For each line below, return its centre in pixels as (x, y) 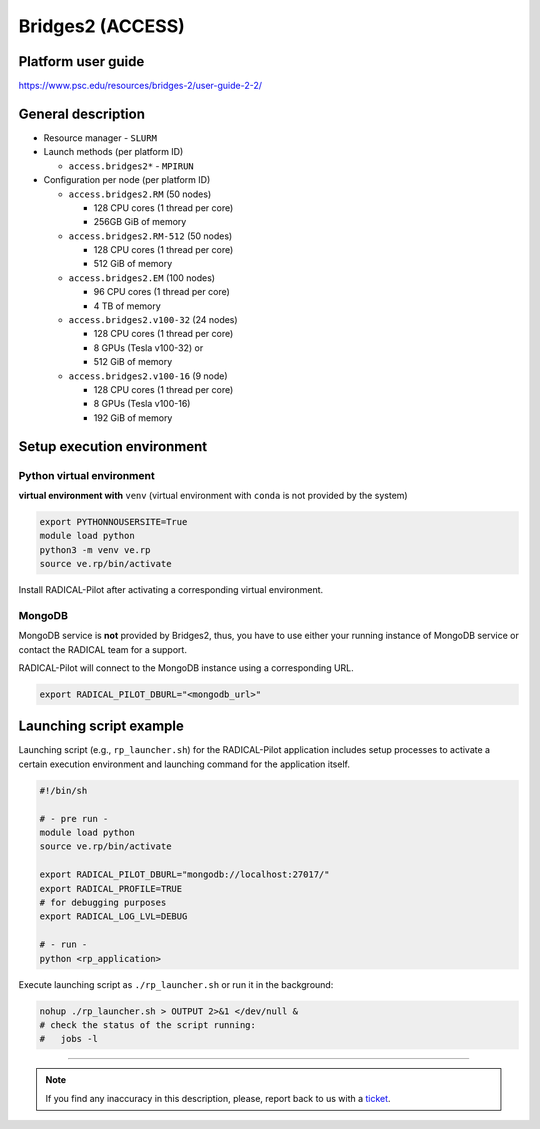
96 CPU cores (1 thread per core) (161, 292)
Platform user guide (81, 61)
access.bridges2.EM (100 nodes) (141, 277)
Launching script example (101, 726)
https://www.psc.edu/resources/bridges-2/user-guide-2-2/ (140, 86)
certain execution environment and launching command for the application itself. (184, 764)
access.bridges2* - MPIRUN (131, 166)
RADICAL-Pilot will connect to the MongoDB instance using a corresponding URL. (186, 668)
